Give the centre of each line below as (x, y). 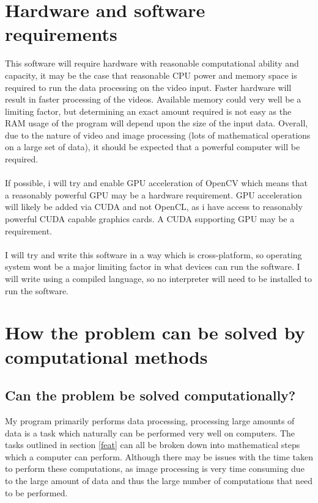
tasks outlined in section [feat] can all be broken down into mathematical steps (153, 445)
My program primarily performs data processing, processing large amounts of (150, 420)
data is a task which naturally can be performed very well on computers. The (150, 432)
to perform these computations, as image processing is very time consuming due (155, 469)
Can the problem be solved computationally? (150, 395)
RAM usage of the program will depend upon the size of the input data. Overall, (157, 123)
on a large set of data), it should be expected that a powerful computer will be (153, 147)
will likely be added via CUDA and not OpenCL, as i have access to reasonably (154, 207)
